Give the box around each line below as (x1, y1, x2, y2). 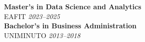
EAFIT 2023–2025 (4, 11, 60, 21)
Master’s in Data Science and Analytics (4, 1, 142, 11)
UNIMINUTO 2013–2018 (4, 30, 80, 40)
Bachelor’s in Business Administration (4, 21, 137, 31)
